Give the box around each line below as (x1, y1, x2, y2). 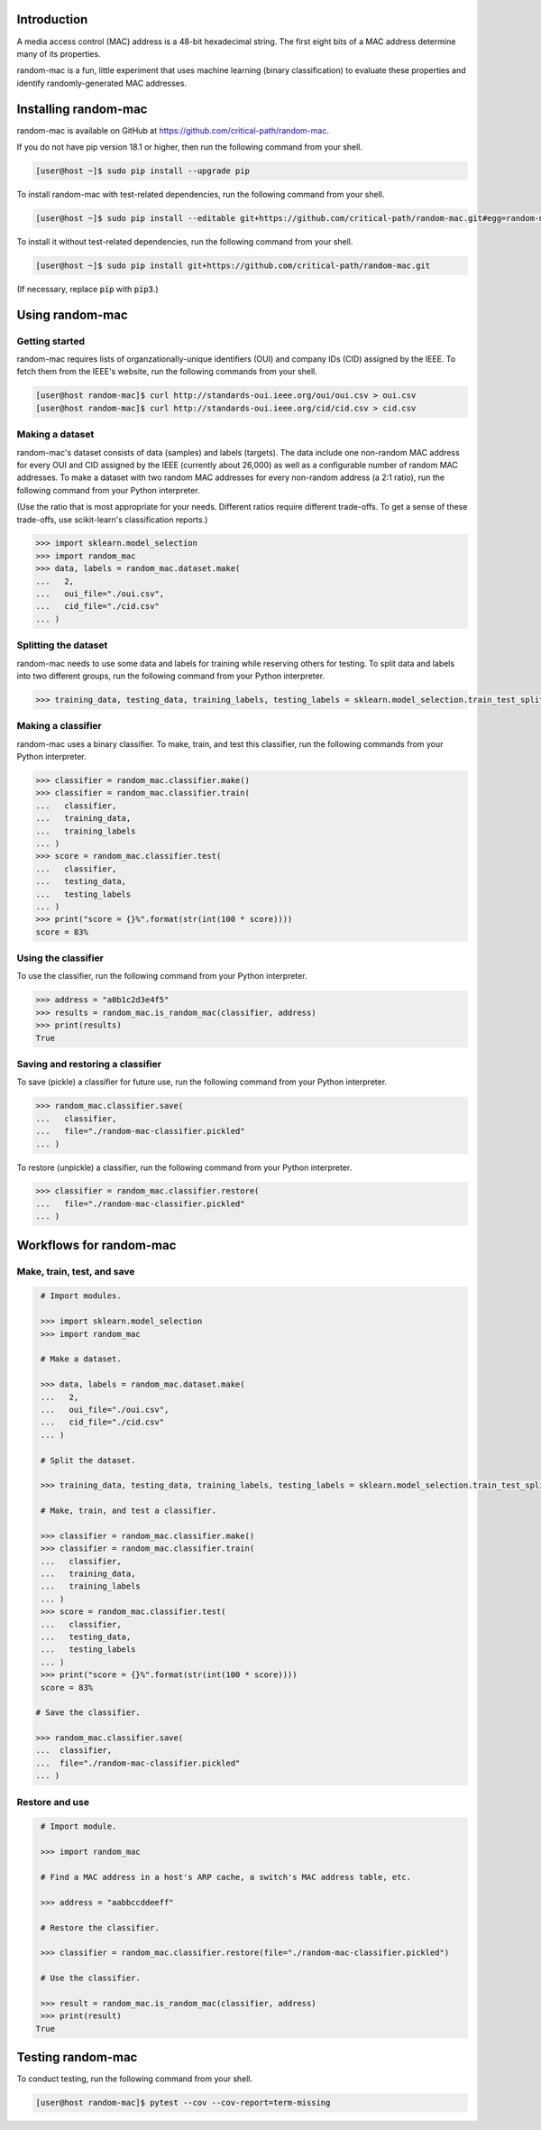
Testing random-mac (16, 2050, 138, 2065)
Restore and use (16, 1795, 90, 1808)
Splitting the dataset (16, 639, 108, 651)
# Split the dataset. (41, 1455, 136, 1465)
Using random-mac (16, 307, 128, 322)
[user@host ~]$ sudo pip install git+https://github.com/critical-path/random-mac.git (35, 260, 431, 271)
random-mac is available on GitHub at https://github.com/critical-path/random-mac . (16, 124, 329, 135)
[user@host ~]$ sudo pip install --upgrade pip (35, 165, 250, 176)
